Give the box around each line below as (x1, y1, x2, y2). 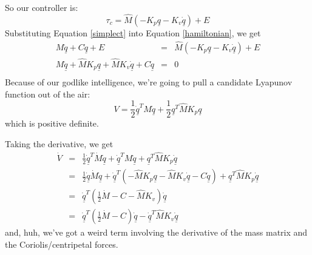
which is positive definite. (5, 117, 99, 130)
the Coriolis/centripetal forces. (5, 237, 118, 250)
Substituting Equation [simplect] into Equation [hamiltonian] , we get (5, 26, 261, 39)
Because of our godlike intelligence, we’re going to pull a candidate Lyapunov (5, 76, 293, 88)
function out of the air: (5, 87, 90, 100)
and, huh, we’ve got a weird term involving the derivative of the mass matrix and (5, 226, 308, 239)
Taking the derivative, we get (5, 137, 114, 150)
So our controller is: (5, 1, 78, 13)
